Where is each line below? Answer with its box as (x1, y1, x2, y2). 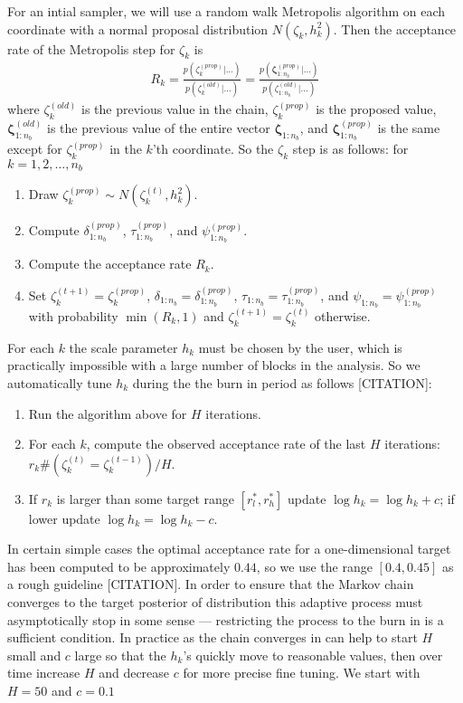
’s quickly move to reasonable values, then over (183, 645, 443, 664)
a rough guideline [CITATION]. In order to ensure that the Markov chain (7, 575, 414, 594)
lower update (28, 508, 100, 527)
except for (7, 139, 62, 158)
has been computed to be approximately (7, 556, 231, 575)
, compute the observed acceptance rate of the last (86, 434, 366, 453)
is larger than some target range (56, 489, 234, 508)
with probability (28, 306, 118, 325)
